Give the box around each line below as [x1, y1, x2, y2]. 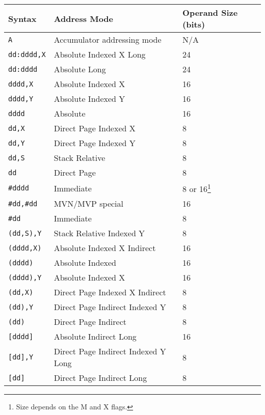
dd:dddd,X [8, 50, 46, 59]
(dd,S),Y [8, 229, 42, 237]
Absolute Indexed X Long [54, 48, 146, 60]
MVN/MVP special [54, 198, 123, 210]
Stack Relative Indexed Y [54, 227, 145, 239]
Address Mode [54, 12, 114, 24]
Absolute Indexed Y [54, 93, 125, 104]
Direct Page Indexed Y [54, 137, 136, 149]
